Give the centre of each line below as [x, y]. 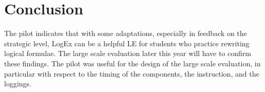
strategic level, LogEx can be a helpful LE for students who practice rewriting [127, 43]
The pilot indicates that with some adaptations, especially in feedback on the [126, 33]
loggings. [18, 84]
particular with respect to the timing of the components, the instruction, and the [132, 73]
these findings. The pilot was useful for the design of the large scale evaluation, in [132, 63]
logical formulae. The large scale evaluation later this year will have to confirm [128, 53]
